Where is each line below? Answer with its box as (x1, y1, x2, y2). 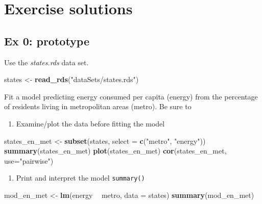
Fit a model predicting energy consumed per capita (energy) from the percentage (4, 91, 258, 101)
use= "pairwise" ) (4, 155, 54, 166)
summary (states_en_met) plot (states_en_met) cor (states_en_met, (4, 145, 227, 156)
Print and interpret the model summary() (16, 172, 145, 183)
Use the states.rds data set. (4, 57, 89, 67)
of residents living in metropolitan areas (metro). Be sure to (4, 101, 192, 112)
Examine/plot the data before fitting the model (16, 118, 165, 129)
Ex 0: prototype (4, 33, 90, 48)
